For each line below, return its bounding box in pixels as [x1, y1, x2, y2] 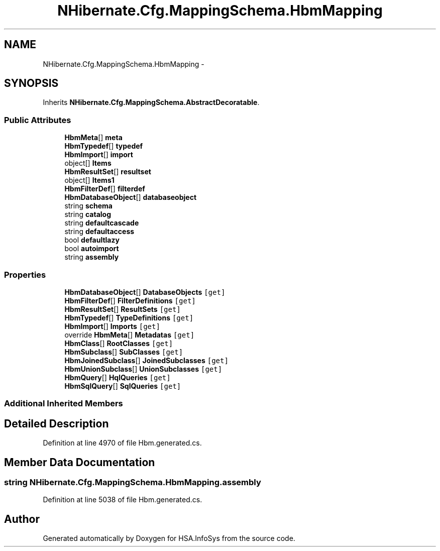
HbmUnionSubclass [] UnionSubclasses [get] [64, 364, 223, 373]
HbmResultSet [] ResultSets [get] [64, 304, 181, 313]
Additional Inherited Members [4, 398, 123, 409]
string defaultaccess [64, 227, 135, 236]
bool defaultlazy [64, 236, 120, 245]
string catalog [64, 210, 112, 219]
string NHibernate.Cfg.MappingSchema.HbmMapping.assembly [4, 477, 261, 487]
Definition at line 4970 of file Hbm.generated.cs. [43, 438, 202, 448]
